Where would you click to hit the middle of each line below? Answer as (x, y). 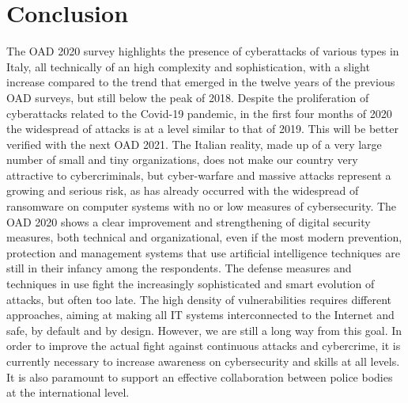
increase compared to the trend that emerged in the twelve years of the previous (201, 82)
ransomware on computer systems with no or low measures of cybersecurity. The (202, 206)
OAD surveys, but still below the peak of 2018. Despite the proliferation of (188, 97)
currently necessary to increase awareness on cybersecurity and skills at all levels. (203, 361)
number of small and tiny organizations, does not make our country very (182, 160)
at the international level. (68, 392)
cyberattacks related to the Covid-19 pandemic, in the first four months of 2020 (199, 113)
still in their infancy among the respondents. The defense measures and (179, 268)
